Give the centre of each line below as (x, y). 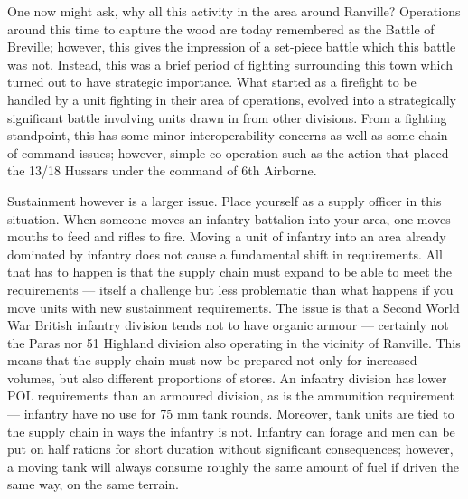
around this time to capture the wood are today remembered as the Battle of (221, 28)
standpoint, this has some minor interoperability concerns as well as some (211, 135)
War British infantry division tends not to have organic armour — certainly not (228, 325)
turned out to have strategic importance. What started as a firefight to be (212, 82)
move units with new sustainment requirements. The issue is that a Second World (234, 307)
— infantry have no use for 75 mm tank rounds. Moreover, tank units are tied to (231, 414)
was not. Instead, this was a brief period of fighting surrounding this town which (230, 64)
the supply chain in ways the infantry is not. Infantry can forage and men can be (231, 431)
